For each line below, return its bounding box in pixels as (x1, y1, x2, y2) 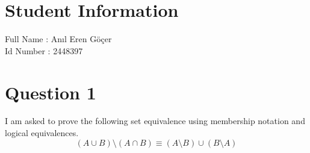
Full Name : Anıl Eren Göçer (5, 33, 112, 45)
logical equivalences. (5, 126, 79, 139)
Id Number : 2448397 (5, 44, 83, 57)
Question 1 (5, 80, 96, 104)
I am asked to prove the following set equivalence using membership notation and (5, 114, 305, 127)
